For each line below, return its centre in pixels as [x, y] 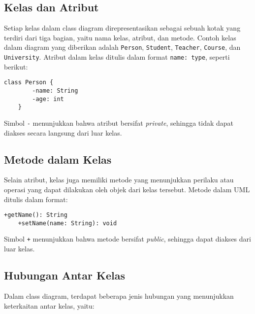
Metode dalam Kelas [58, 159]
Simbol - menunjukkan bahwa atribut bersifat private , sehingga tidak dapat [119, 122]
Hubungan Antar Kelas [64, 275]
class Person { [29, 83]
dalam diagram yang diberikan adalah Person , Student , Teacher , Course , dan [122, 47]
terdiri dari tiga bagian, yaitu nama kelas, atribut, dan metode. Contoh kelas [120, 37]
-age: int [48, 99]
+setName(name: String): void [67, 223]
